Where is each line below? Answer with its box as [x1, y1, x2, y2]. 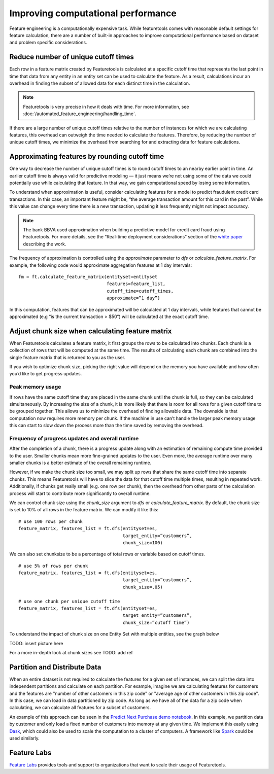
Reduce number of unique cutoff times [9, 53, 134, 61]
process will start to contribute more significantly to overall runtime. [9, 490, 151, 497]
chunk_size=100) [122, 540, 163, 545]
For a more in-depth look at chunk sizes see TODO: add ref [9, 649, 133, 655]
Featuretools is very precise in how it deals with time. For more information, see [23, 103, 189, 110]
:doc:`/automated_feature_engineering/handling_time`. [23, 111, 136, 117]
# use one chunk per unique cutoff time [18, 599, 120, 604]
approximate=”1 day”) [107, 295, 160, 301]
